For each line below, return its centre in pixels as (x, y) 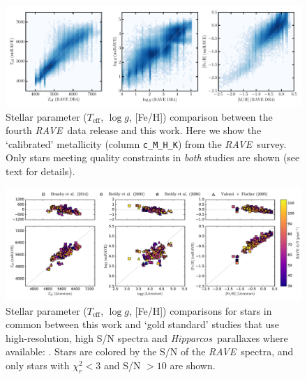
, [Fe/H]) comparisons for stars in (201, 310)
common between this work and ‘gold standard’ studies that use (143, 324)
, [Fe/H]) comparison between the (201, 116)
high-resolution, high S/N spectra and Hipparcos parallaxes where (147, 337)
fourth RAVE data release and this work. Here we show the (134, 130)
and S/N (122, 365)
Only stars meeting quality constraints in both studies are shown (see (153, 157)
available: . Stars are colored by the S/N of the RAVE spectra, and (150, 351)
